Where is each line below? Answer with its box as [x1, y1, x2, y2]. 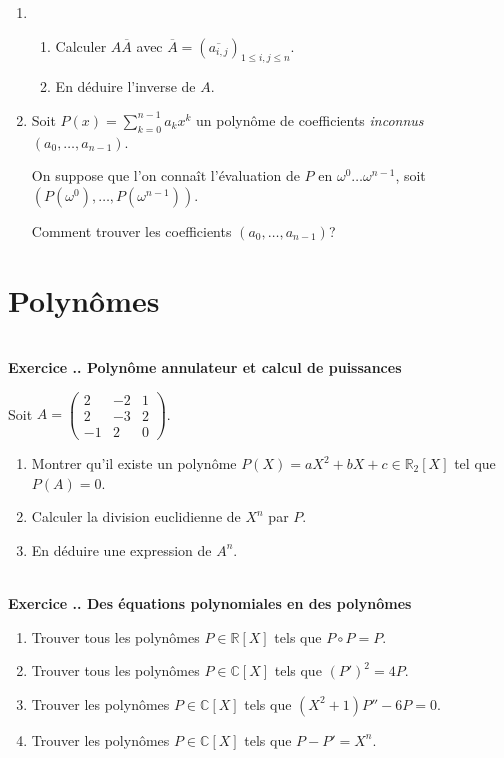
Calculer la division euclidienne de [31, 506, 241, 527]
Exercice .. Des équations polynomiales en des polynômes [8, 593, 412, 613]
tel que [454, 453, 496, 474]
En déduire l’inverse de [55, 76, 196, 97]
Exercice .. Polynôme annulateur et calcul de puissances [8, 357, 402, 378]
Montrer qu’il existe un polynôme [31, 453, 237, 474]
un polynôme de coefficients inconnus [196, 109, 424, 130]
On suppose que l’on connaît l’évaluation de [31, 165, 300, 186]
